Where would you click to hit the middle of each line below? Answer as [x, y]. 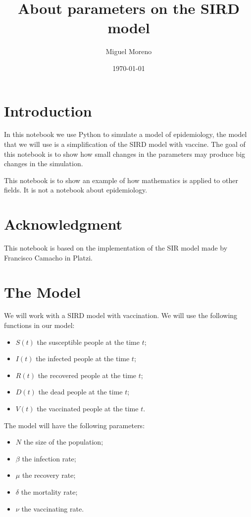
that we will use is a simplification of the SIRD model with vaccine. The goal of [125, 144]
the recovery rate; [49, 475]
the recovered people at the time [87, 375]
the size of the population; [63, 442]
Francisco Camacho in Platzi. [49, 257]
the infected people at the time [83, 358]
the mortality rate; [49, 491]
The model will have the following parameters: [75, 425]
